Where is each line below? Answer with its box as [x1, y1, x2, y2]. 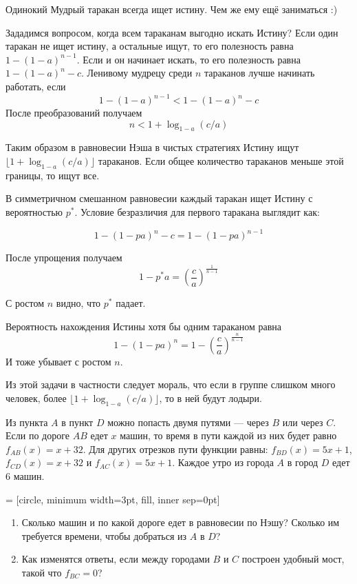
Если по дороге [6, 428, 69, 443]
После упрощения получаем [6, 250, 122, 265]
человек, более [6, 390, 67, 405]
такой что [21, 565, 62, 579]
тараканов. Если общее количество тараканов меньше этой [98, 154, 344, 168]
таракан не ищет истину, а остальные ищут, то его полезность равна [6, 39, 294, 53]
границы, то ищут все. [6, 168, 100, 182]
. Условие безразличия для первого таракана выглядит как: [74, 205, 320, 219]
